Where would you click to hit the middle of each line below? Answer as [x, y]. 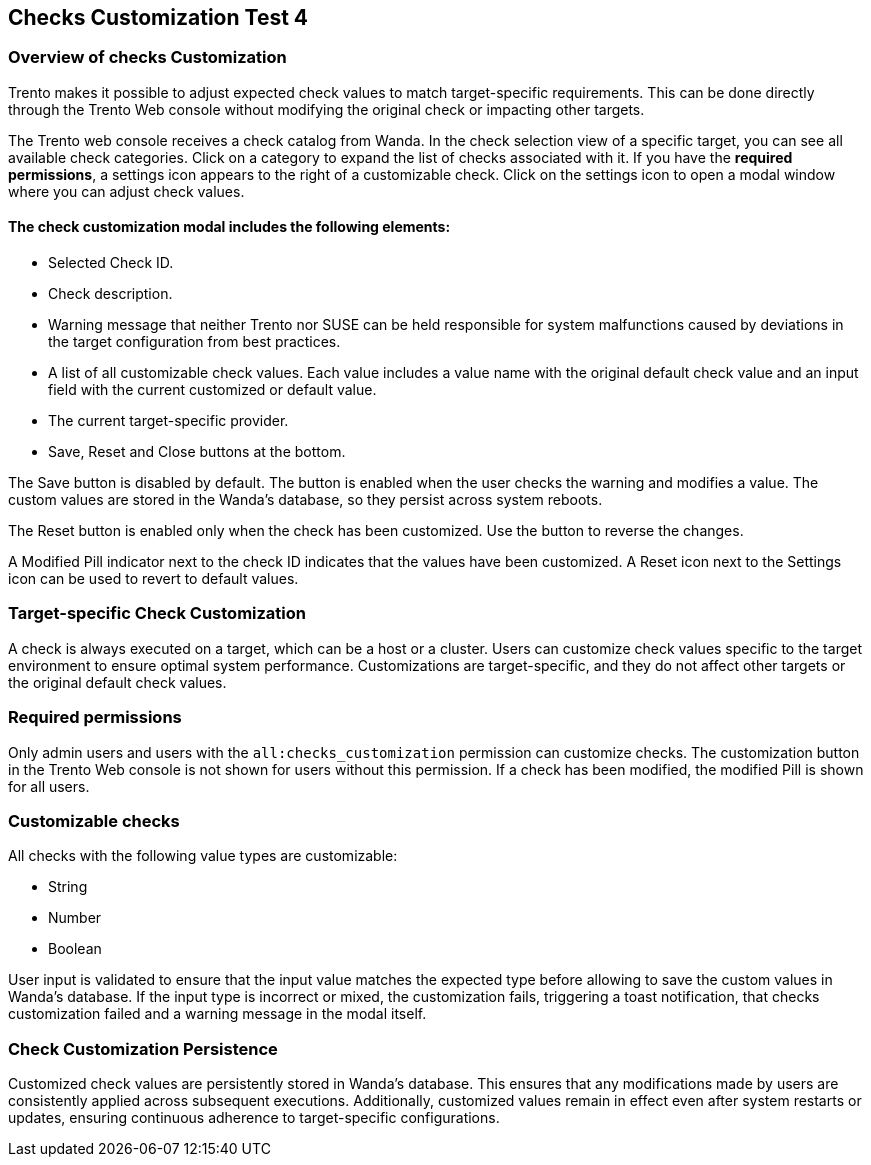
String [68, 887]
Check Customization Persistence [143, 1048]
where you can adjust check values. [126, 191]
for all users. [49, 786]
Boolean [75, 949]
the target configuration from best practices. [194, 342]
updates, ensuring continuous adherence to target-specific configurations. [254, 1118]
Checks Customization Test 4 [158, 17]
